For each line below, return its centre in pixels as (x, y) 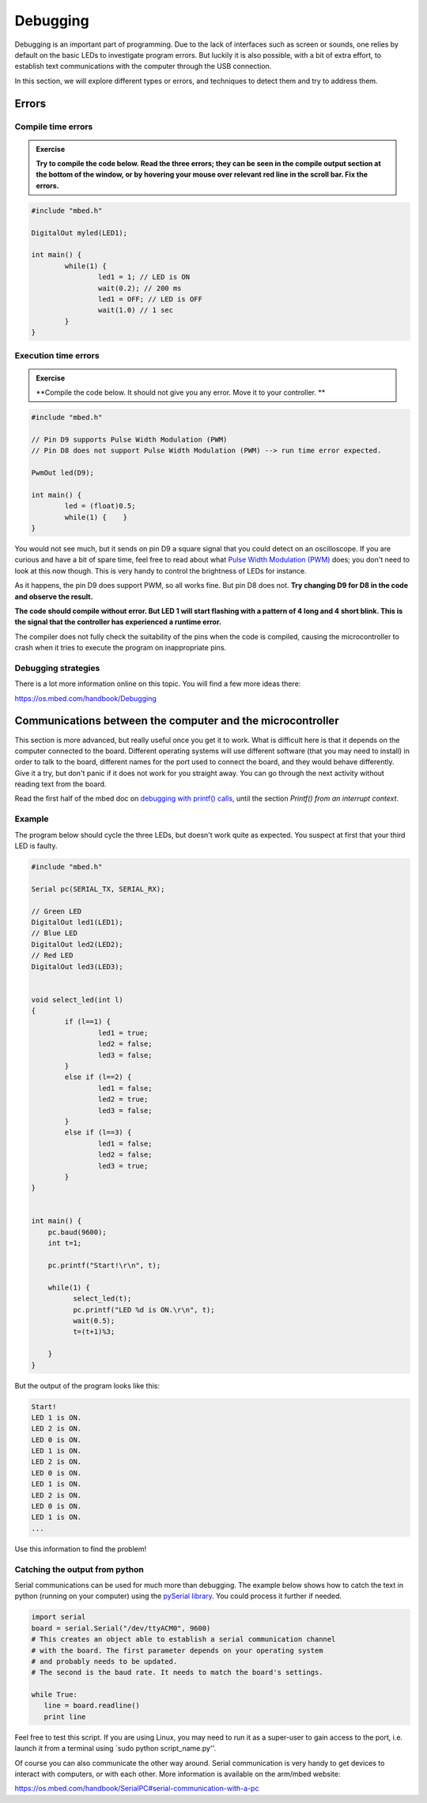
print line (65, 1716)
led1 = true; (123, 1033)
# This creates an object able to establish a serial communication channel (183, 1639)
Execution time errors (57, 355)
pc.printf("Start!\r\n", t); (104, 1265)
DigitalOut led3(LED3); (77, 966)
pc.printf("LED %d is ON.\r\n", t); (144, 1310)
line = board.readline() (92, 1706)
